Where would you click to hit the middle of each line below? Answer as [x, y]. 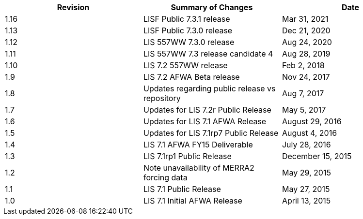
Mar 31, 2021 [305, 19]
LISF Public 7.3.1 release [187, 19]
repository [162, 98]
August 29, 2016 [312, 121]
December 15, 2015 [317, 156]
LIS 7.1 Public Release [182, 189]
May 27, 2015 [306, 189]
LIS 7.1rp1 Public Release [187, 156]
